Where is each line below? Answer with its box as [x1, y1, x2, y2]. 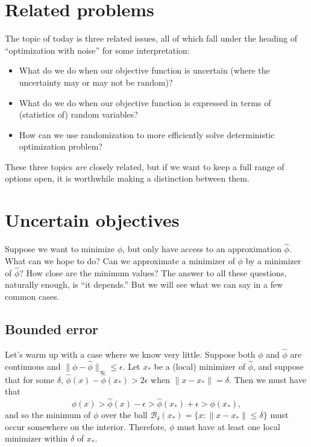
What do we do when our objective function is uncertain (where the [19, 64, 270, 77]
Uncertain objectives [5, 208, 180, 232]
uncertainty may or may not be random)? [19, 75, 173, 88]
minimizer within [5, 432, 68, 445]
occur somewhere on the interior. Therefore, [5, 420, 167, 433]
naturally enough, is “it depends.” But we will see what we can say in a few [5, 278, 283, 291]
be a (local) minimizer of [154, 360, 245, 372]
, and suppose [253, 360, 304, 372]
